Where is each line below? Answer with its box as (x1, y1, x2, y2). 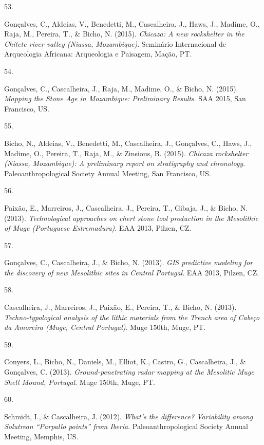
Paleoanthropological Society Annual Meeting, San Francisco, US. (4, 168, 211, 178)
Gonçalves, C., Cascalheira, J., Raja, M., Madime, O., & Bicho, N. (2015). (4, 83, 238, 94)
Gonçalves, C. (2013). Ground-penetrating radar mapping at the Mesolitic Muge (4, 366, 254, 377)
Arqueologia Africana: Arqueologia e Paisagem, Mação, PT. (4, 48, 192, 59)
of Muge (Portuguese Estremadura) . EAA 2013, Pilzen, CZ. (4, 222, 192, 233)
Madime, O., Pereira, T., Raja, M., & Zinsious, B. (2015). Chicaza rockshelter (4, 147, 249, 158)
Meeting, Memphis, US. (4, 431, 79, 441)
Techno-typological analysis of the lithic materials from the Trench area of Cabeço (4, 311, 260, 322)
